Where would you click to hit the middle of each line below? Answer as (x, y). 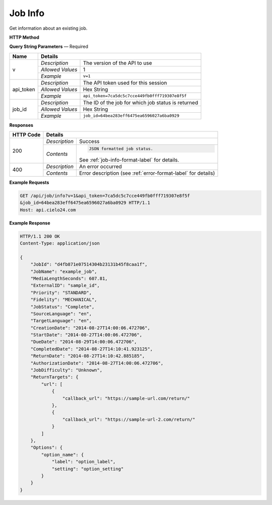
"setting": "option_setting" (88, 469)
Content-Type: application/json (60, 243)
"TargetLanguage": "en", (61, 321)
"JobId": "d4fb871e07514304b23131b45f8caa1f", (89, 265)
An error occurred (100, 166)
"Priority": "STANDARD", (61, 293)
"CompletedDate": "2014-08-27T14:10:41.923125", (92, 349)
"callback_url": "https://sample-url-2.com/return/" (129, 419)
